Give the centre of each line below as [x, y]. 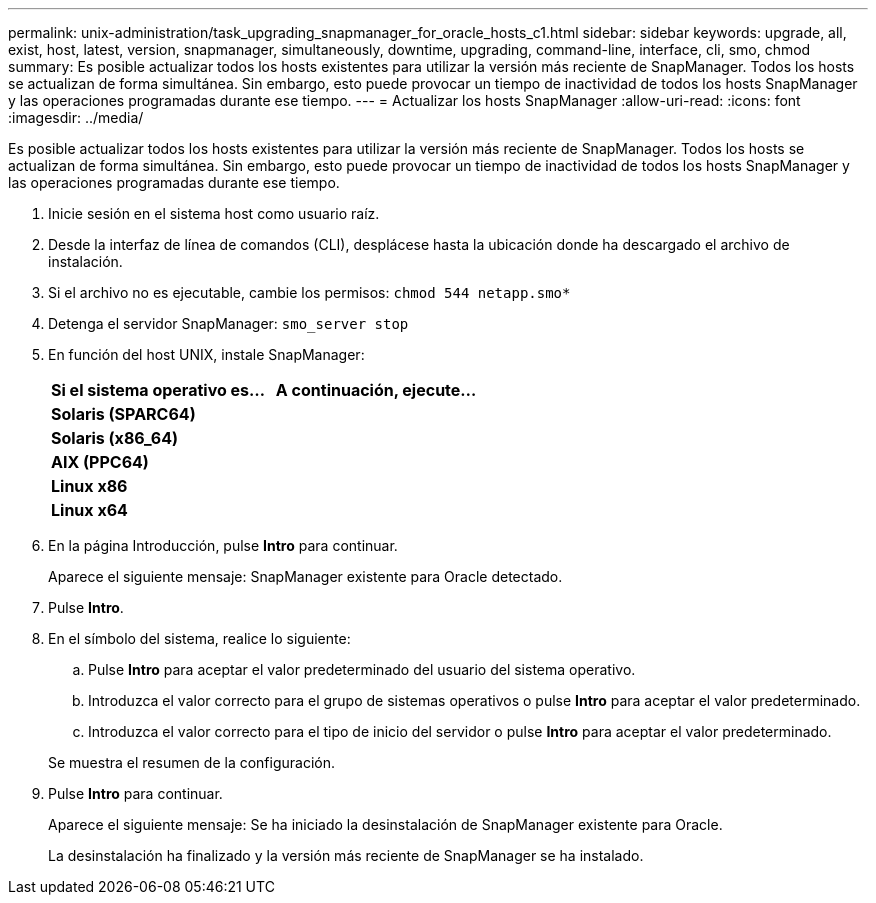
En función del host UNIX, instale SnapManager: [206, 354]
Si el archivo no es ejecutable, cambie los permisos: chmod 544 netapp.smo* [309, 292]
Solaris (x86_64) [115, 438]
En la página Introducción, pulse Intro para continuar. [223, 545]
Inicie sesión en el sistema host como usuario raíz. [214, 213]
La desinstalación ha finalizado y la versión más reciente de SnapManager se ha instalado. [346, 855]
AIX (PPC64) [100, 462]
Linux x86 [89, 486]
